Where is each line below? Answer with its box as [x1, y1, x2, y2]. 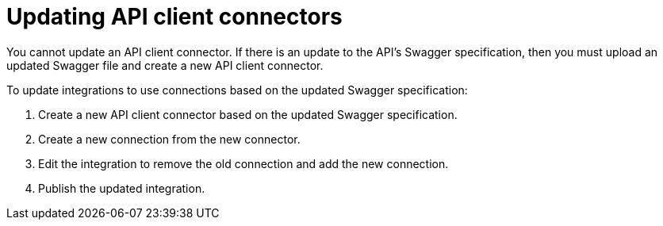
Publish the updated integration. [38, 181, 205, 195]
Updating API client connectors [6, 3, 343, 30]
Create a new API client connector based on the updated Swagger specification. [38, 107, 458, 121]
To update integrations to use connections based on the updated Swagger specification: [6, 82, 468, 97]
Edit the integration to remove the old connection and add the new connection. [38, 156, 449, 170]
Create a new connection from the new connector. [38, 132, 301, 146]
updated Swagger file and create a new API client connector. [6, 58, 324, 72]
